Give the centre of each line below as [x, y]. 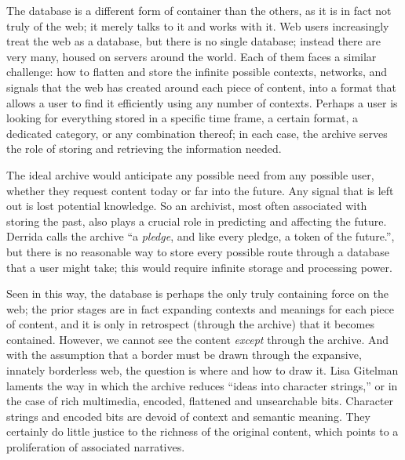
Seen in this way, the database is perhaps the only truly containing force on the [197, 293]
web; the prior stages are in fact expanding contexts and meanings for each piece [200, 308]
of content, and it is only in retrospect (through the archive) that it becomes [190, 324]
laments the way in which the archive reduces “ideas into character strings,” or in [202, 385]
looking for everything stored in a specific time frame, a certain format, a [182, 118]
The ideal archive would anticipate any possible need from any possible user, [190, 174]
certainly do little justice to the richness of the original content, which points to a [202, 431]
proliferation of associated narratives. [96, 447]
